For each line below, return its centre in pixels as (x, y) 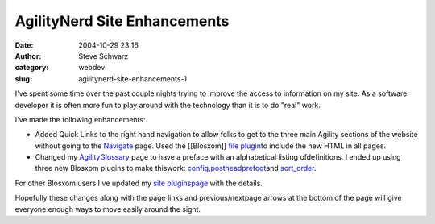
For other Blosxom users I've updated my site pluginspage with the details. (139, 183)
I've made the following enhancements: (80, 119)
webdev (92, 68)
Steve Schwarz (104, 56)
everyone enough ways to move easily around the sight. (108, 209)
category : (32, 68)
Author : (28, 56)
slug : (23, 79)
